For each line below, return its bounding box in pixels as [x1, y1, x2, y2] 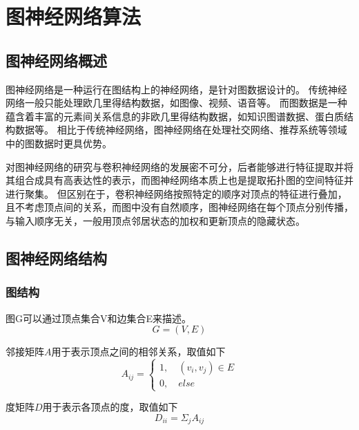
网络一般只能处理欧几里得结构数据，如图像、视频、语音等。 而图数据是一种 [6, 95, 347, 110]
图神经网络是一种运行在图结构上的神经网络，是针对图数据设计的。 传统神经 [6, 82, 347, 96]
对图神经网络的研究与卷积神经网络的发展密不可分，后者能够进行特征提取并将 [6, 159, 353, 174]
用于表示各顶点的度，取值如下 [42, 400, 178, 414]
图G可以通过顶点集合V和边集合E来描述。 [6, 310, 192, 325]
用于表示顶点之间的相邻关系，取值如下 [51, 344, 226, 359]
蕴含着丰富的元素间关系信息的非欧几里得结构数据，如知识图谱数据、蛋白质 [6, 109, 344, 123]
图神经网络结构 [6, 247, 107, 268]
